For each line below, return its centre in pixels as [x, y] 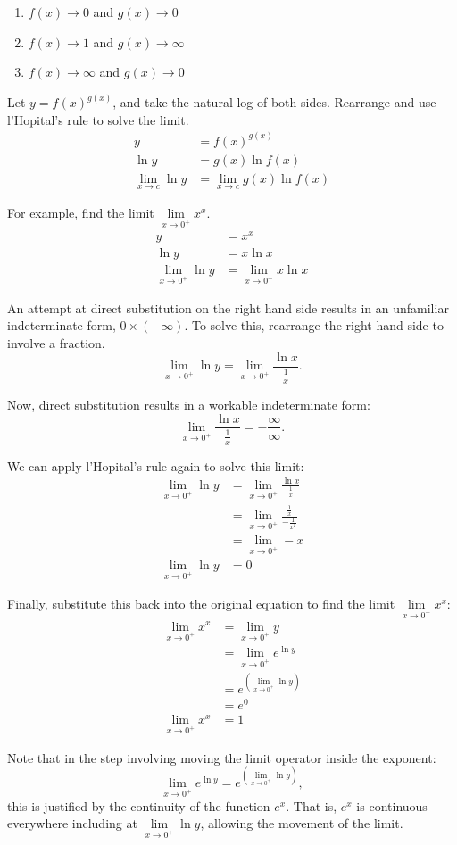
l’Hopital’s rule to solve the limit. [98, 119]
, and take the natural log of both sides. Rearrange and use [274, 102]
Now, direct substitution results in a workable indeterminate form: [189, 404]
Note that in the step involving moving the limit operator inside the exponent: [222, 757]
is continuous [392, 805]
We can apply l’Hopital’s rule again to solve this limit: [156, 465]
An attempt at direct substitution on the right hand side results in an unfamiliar [228, 307]
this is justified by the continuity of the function [139, 805]
